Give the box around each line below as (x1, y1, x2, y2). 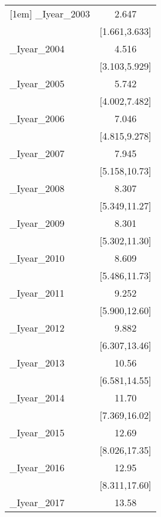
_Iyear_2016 (10, 460, 65, 474)
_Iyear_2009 (10, 216, 65, 230)
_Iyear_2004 (10, 42, 65, 55)
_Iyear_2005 (10, 76, 65, 90)
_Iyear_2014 (10, 391, 65, 404)
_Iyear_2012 (10, 321, 65, 335)
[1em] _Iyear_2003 (10, 7, 90, 20)
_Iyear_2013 (10, 356, 65, 370)
